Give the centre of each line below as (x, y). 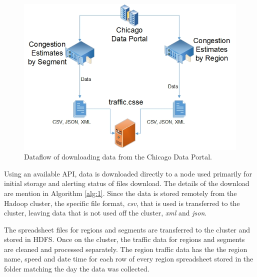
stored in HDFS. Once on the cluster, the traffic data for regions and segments (124, 239)
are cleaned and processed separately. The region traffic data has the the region (126, 249)
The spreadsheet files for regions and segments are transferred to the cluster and (127, 229)
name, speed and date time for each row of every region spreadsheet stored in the (129, 259)
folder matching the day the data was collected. (77, 269)
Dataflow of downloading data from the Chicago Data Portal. (118, 157)
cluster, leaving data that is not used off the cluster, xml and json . (105, 213)
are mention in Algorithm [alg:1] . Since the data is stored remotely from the (120, 193)
